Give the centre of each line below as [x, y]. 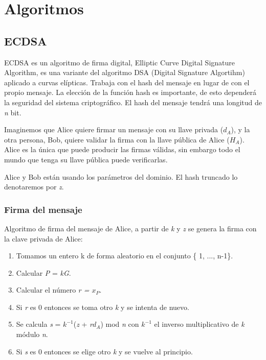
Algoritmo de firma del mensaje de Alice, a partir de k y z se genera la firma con [130, 228]
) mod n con [120, 324]
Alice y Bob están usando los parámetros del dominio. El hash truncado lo [121, 176]
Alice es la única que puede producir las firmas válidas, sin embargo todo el [122, 149]
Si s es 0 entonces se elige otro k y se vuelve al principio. [104, 351]
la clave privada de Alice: [43, 238]
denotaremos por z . [34, 187]
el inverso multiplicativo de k [199, 324]
